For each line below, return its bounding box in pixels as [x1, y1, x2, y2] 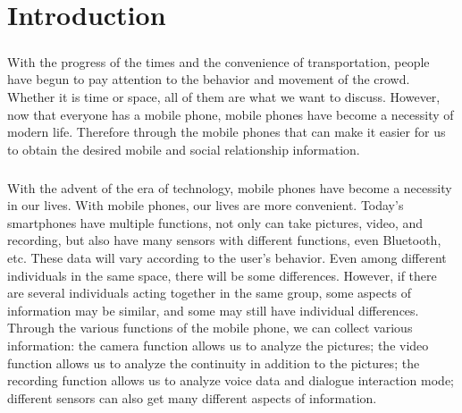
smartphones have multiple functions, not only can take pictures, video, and [7, 213, 424, 232]
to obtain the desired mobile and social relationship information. [7, 139, 360, 158]
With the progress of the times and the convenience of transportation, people [7, 52, 430, 71]
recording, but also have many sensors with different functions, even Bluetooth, [7, 231, 441, 249]
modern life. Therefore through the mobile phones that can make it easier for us [7, 122, 446, 141]
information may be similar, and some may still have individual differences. [7, 300, 419, 319]
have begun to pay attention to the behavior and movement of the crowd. [7, 70, 410, 88]
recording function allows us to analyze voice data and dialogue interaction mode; [7, 371, 455, 390]
